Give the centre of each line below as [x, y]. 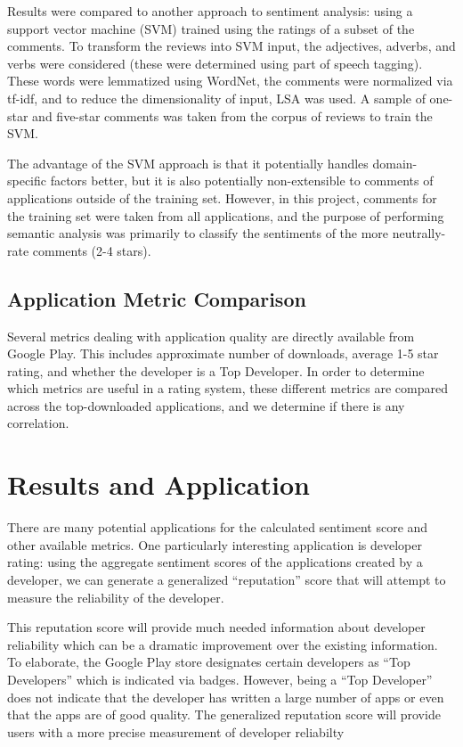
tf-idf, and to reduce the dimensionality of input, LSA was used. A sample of [216, 98]
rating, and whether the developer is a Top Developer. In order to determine [216, 370]
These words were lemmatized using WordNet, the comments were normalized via [230, 81]
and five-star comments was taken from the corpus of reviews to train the [232, 115]
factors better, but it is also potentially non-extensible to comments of [242, 181]
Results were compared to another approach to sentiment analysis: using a [210, 11]
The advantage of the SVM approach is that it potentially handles [188, 163]
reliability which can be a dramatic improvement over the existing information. [223, 644]
